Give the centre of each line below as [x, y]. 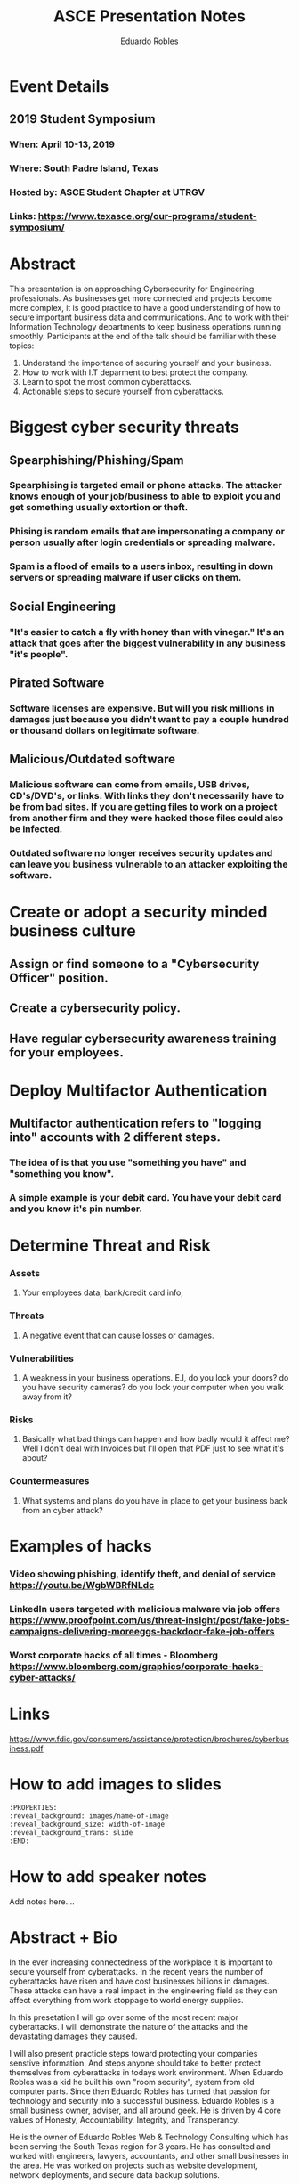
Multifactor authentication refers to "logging [135, 1124]
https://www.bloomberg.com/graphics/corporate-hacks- [137, 1666]
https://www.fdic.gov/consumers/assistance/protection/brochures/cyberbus [149, 1739]
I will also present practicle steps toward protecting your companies [133, 2053]
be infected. [36, 829]
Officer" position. [59, 978]
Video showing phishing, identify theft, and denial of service [142, 1574]
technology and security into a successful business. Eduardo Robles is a [142, 2100]
